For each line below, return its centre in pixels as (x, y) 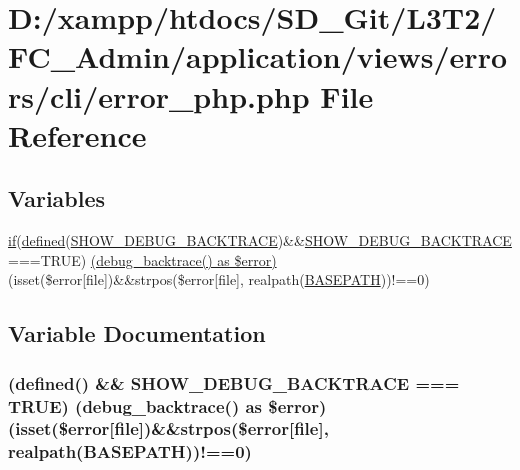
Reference (77, 134)
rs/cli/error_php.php (159, 95)
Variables (57, 198)
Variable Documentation (137, 333)
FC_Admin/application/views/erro (258, 56)
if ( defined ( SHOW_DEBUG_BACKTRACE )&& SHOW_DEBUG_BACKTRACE (260, 240)
